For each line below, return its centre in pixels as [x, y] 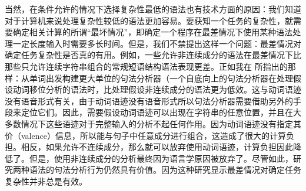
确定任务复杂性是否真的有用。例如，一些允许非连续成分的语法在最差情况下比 [153, 55]
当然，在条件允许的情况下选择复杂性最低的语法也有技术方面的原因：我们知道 [153, 9]
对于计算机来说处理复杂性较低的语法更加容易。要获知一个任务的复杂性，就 [149, 20]
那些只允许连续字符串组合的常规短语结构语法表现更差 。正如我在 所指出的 [146, 66]
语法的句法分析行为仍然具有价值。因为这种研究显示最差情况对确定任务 [165, 170]
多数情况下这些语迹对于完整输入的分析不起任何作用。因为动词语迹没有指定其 [153, 123]
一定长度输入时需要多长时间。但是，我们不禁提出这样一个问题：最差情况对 [157, 43]
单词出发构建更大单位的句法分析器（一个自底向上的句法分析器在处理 [161, 78]
